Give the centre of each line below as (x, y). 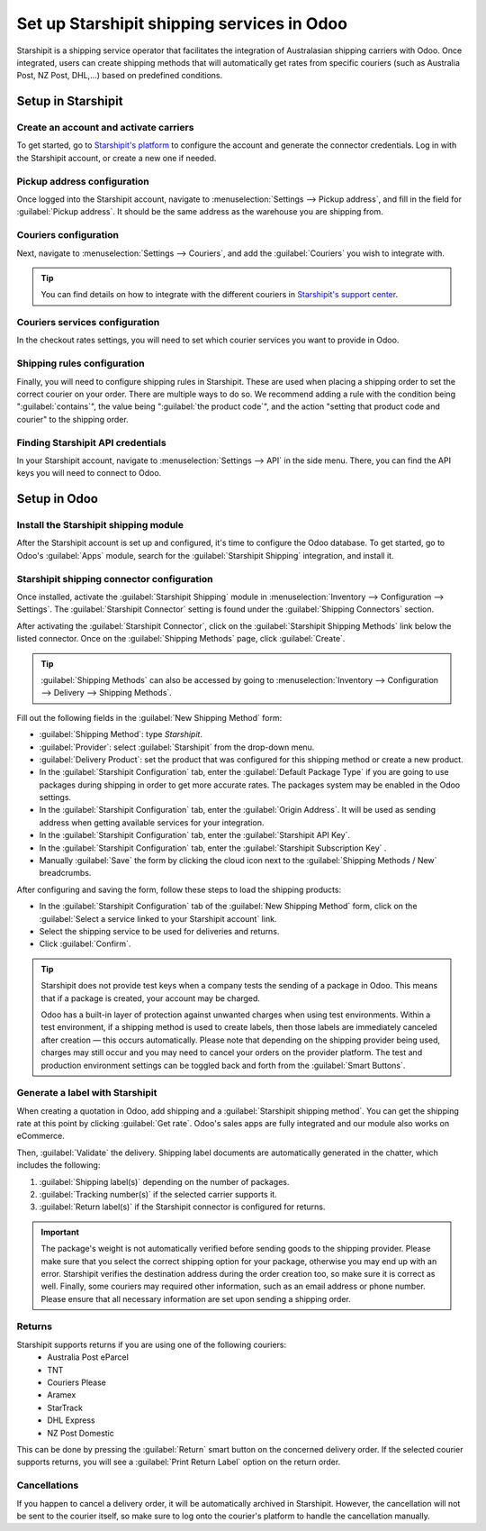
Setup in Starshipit (70, 101)
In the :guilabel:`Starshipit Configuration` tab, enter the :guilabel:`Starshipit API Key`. (195, 835)
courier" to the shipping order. (73, 419)
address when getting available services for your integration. (152, 822)
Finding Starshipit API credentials (91, 442)
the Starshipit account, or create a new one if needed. (117, 158)
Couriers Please (77, 1382)
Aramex (62, 1395)
